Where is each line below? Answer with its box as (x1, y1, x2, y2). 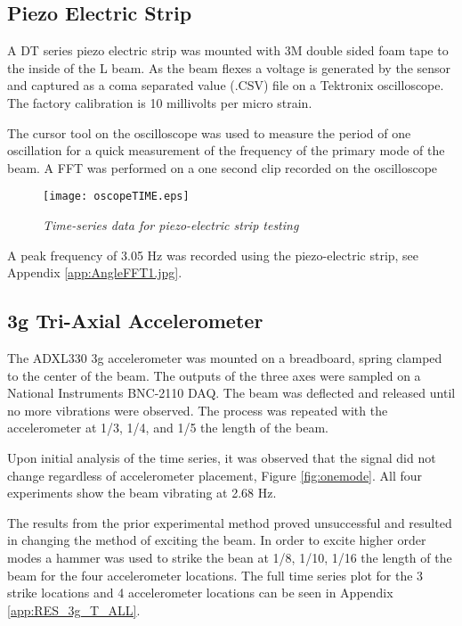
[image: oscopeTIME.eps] (43, 190, 190, 203)
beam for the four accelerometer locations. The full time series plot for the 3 (7, 565, 424, 584)
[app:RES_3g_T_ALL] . (7, 600, 141, 619)
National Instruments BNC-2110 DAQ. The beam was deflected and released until (7, 383, 456, 402)
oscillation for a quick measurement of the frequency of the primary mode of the (7, 141, 445, 160)
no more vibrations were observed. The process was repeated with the (7, 400, 388, 419)
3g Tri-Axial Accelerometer (7, 307, 263, 334)
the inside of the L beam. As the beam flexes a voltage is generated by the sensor (7, 58, 451, 77)
